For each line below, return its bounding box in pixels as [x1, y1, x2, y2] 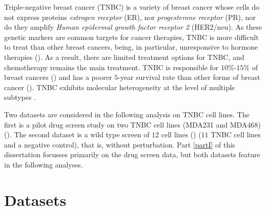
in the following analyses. [4, 159, 83, 170]
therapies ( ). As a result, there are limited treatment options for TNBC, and [4, 51, 244, 62]
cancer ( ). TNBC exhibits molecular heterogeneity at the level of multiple [4, 81, 235, 92]
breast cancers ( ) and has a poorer [4, 72, 112, 82]
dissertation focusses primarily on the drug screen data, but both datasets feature [4, 149, 260, 160]
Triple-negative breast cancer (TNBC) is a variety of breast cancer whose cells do [4, 2, 260, 12]
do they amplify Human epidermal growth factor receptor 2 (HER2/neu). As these [4, 22, 262, 32]
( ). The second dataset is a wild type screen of [4, 129, 150, 140]
